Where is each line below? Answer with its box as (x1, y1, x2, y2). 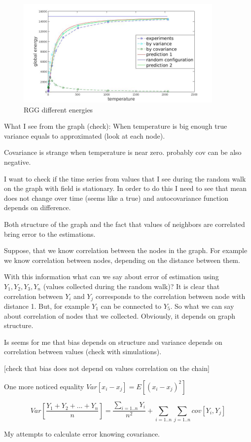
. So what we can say (170, 300, 234, 311)
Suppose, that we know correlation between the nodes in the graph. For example (4, 245, 248, 256)
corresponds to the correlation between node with (95, 291, 246, 301)
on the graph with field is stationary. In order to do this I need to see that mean (4, 183, 247, 193)
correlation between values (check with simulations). (4, 346, 162, 357)
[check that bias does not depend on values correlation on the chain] (4, 363, 210, 373)
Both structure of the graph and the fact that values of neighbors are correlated (4, 219, 245, 229)
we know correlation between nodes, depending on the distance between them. (4, 255, 240, 265)
